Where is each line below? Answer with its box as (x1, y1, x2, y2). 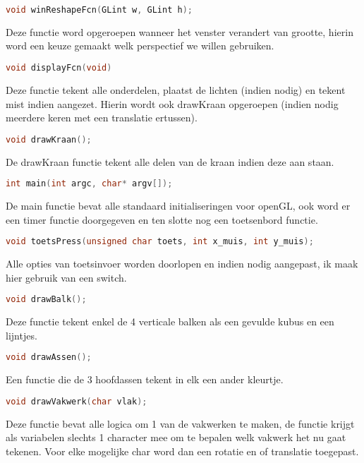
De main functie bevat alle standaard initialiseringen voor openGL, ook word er (6, 198, 351, 213)
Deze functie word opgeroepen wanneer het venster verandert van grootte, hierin (6, 24, 353, 39)
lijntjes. (6, 327, 37, 342)
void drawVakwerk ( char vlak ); (6, 396, 147, 407)
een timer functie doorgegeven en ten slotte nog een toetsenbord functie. (6, 212, 318, 227)
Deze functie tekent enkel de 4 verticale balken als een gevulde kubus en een (6, 314, 334, 329)
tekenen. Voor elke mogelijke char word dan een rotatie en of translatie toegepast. (6, 443, 359, 458)
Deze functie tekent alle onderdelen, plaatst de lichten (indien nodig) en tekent (6, 82, 346, 97)
